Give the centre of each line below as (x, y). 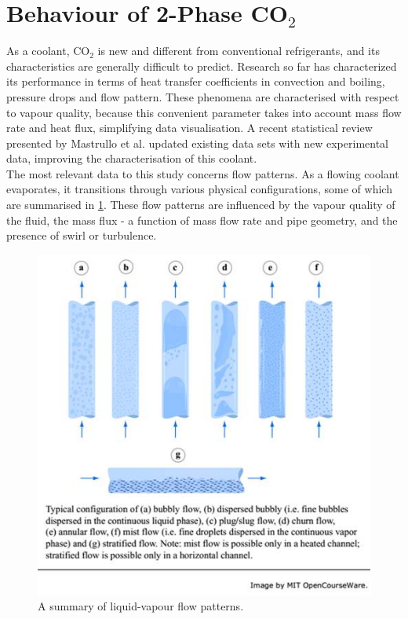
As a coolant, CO (48, 51)
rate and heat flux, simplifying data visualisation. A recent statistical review (189, 128)
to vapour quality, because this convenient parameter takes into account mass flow (204, 112)
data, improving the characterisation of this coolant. (132, 158)
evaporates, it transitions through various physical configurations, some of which (199, 189)
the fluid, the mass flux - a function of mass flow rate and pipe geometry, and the (202, 220)
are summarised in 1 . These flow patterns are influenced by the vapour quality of (201, 205)
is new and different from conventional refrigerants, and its (239, 51)
